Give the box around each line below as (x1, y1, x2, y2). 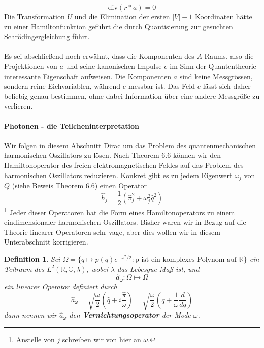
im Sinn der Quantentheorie (170, 60, 256, 71)
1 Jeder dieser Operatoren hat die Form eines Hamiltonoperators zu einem (4, 205, 235, 217)
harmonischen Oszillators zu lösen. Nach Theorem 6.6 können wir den (4, 150, 221, 160)
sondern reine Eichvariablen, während (4, 81, 121, 91)
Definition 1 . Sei (4, 254, 60, 264)
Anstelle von (16, 334, 55, 345)
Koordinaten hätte (194, 11, 252, 21)
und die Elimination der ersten (74, 11, 170, 21)
